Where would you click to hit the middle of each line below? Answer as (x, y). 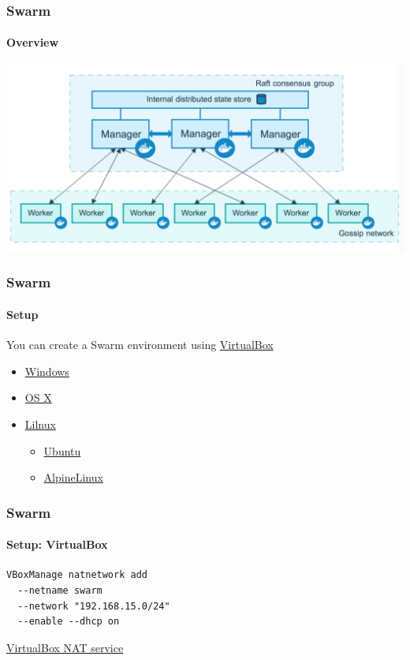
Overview (33, 42)
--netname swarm (60, 590)
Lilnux (40, 424)
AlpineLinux (73, 477)
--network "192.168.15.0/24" (94, 606)
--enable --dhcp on (69, 622)
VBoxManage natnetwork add (77, 575)
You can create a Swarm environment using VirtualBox (140, 345)
